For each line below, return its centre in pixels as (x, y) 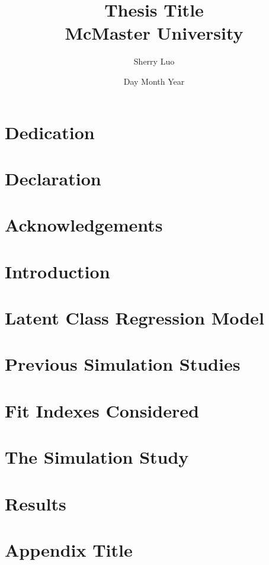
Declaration (53, 178)
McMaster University (154, 33)
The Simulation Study (97, 457)
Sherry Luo (154, 61)
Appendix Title (69, 549)
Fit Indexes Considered (102, 410)
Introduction (57, 271)
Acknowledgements (84, 225)
